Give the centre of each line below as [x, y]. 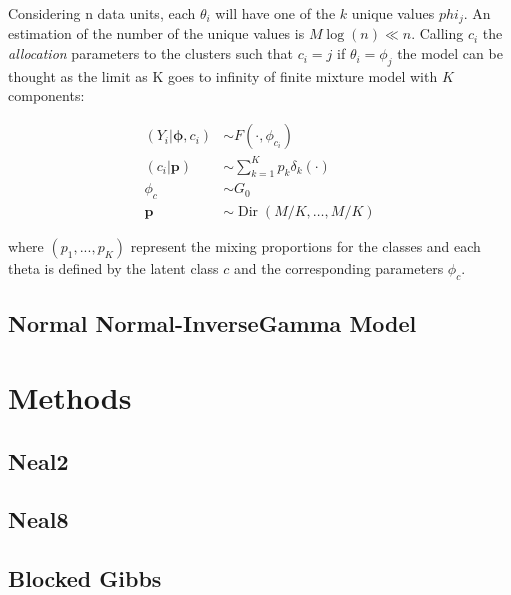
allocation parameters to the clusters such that [151, 53]
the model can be [450, 53]
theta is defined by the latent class [113, 268]
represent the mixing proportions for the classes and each [305, 246]
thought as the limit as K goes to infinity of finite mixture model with [223, 75]
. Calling [437, 33]
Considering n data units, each [102, 13]
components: [46, 95]
